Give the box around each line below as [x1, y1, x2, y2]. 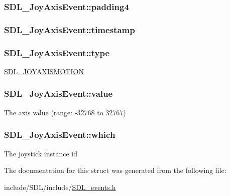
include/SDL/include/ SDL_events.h [4, 181, 116, 192]
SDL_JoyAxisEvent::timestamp [4, 23, 135, 36]
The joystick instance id [4, 148, 77, 158]
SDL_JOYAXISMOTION [4, 66, 84, 76]
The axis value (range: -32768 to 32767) [4, 107, 126, 117]
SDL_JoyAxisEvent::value [4, 87, 113, 100]
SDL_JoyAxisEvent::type [4, 46, 110, 59]
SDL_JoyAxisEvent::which [4, 128, 116, 141]
